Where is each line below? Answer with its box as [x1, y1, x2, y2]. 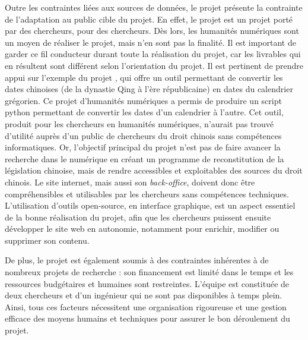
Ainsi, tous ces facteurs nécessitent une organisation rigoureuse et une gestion [5, 300, 287, 313]
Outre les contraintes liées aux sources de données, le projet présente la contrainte [5, 1, 303, 13]
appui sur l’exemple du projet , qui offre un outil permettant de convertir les [5, 71, 283, 83]
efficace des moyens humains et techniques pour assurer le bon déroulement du [5, 312, 290, 325]
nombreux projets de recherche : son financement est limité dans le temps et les [5, 266, 294, 278]
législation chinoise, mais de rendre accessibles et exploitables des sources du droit [5, 164, 303, 177]
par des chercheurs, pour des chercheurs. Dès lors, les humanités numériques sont [5, 24, 299, 37]
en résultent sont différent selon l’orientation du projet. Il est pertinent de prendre [5, 59, 304, 71]
